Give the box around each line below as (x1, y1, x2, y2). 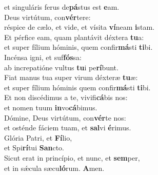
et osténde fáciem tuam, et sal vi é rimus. (4, 122, 131, 133)
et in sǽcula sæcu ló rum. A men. (4, 162, 105, 173)
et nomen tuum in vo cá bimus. (4, 102, 97, 112)
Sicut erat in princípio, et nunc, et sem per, (4, 152, 140, 163)
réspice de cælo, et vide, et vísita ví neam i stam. (4, 22, 155, 32)
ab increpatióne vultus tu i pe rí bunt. (4, 62, 118, 72)
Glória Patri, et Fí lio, (4, 132, 72, 143)
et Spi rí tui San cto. (4, 142, 64, 153)
